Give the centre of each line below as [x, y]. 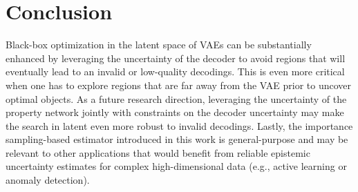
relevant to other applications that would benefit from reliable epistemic [158, 152]
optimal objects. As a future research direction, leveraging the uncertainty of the [176, 98]
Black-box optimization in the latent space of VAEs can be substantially [159, 45]
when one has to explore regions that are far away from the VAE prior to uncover [178, 85]
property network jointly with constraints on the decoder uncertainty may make [175, 112]
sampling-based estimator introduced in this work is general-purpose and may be [177, 139]
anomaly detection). [48, 180]
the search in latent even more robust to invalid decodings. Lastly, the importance [179, 125]
